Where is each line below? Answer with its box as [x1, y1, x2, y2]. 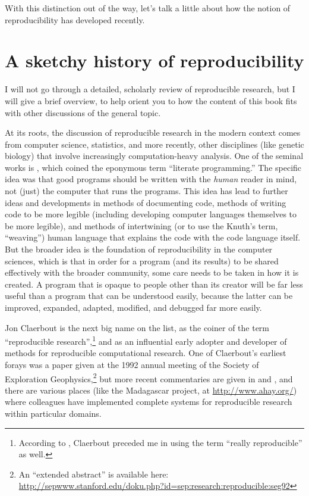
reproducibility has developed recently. [5, 13, 145, 26]
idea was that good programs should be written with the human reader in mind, [5, 173, 297, 185]
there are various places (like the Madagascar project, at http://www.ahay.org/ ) [5, 383, 297, 396]
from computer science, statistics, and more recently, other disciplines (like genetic [5, 138, 304, 150]
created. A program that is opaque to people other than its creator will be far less [5, 277, 303, 290]
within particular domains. [5, 407, 102, 420]
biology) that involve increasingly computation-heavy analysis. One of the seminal [5, 149, 304, 162]
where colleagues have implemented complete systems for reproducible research [5, 395, 292, 408]
